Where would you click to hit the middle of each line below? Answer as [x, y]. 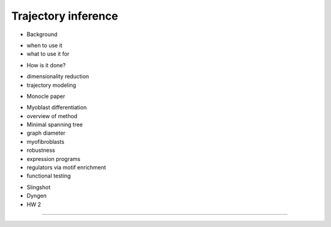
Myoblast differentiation [57, 108]
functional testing [49, 176]
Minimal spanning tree [55, 125]
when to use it [44, 45]
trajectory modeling [51, 85]
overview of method [52, 116]
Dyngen [37, 196]
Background [42, 34]
